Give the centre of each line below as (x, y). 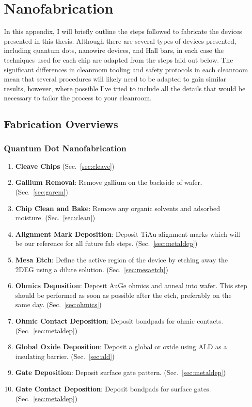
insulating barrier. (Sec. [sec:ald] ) (65, 356)
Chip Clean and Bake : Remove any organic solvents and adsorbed (118, 208)
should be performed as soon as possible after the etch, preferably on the (123, 295)
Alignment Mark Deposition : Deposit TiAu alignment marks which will (128, 234)
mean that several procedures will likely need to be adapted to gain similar (115, 79)
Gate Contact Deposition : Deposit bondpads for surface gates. (113, 388)
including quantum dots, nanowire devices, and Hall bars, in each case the (114, 50)
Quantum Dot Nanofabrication (65, 148)
